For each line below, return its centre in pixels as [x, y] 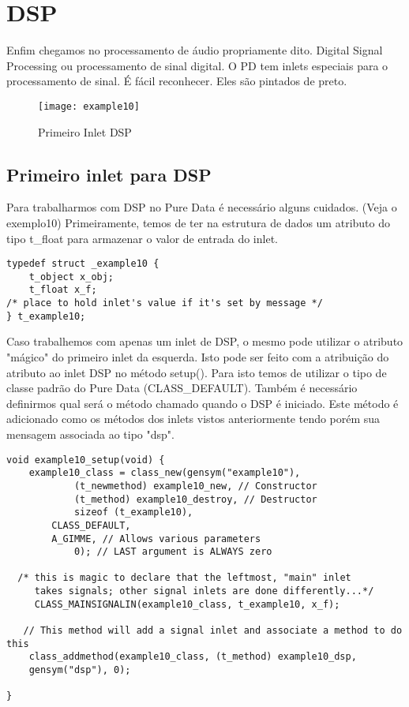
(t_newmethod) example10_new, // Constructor [195, 486]
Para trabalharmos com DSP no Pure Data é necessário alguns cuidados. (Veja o [202, 207]
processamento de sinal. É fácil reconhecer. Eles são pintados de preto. [177, 81]
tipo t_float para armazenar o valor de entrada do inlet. [142, 238]
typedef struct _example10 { [83, 264]
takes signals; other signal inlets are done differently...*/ [204, 591]
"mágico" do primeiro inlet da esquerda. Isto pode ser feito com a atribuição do [198, 357]
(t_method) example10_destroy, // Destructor [195, 499]
